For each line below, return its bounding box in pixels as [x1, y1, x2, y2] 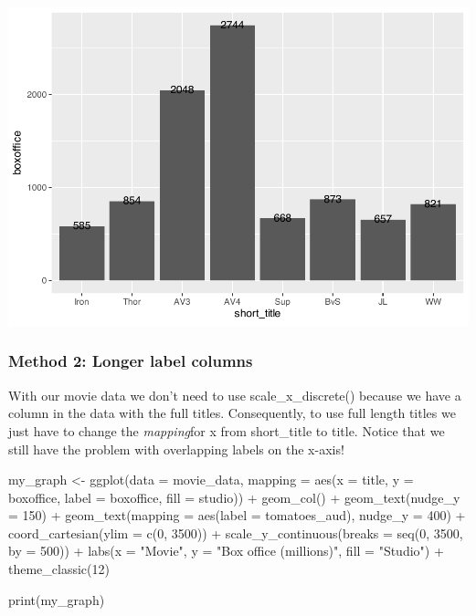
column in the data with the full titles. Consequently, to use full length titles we [8, 403, 456, 423]
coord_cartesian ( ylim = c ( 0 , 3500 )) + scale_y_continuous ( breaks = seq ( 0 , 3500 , [8, 523, 463, 542]
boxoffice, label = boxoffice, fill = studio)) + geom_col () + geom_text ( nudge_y [8, 487, 460, 506]
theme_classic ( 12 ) [8, 559, 110, 579]
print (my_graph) [8, 590, 105, 609]
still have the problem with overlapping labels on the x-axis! [8, 439, 344, 458]
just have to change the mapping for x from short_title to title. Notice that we [8, 421, 445, 440]
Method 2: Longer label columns [8, 350, 253, 372]
